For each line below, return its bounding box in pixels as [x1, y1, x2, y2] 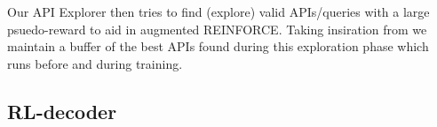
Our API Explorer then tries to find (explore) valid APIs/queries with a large [7, 3, 430, 20]
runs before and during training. [7, 54, 183, 72]
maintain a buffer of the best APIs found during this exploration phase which [7, 37, 429, 56]
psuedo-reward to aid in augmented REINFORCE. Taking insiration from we [7, 19, 427, 38]
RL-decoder [7, 97, 117, 124]
